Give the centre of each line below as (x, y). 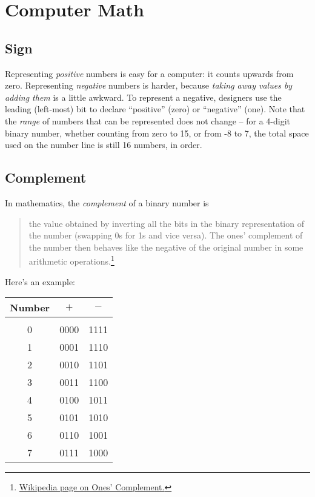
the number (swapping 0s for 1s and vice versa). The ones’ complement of (166, 235)
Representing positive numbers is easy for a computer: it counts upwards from (149, 73)
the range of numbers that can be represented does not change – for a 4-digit (148, 120)
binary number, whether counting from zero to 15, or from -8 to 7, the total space (157, 133)
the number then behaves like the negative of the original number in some (166, 247)
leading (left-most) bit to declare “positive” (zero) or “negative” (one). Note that (155, 109)
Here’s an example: (40, 281)
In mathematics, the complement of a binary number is (107, 202)
